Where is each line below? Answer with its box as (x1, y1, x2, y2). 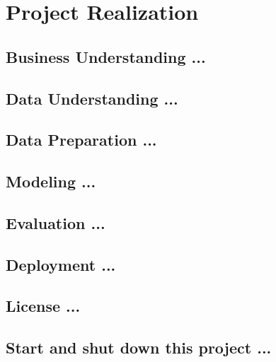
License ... (6, 295, 81, 317)
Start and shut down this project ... (6, 337, 272, 358)
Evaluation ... (6, 211, 105, 233)
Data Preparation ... (6, 129, 157, 151)
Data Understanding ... (6, 87, 178, 109)
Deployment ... (6, 253, 116, 275)
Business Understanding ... (6, 45, 206, 67)
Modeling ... (6, 170, 96, 192)
